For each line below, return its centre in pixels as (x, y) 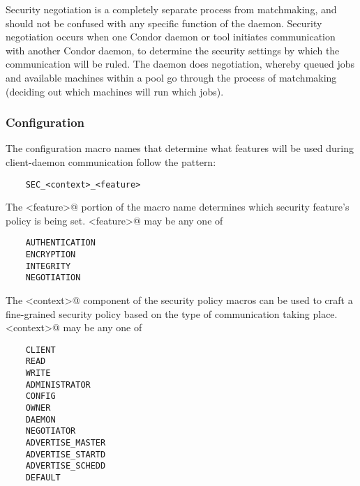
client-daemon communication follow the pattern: (111, 161)
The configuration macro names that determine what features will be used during (180, 148)
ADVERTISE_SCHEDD (66, 466)
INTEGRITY (48, 266)
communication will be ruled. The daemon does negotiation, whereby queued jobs (180, 64)
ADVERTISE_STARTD (66, 454)
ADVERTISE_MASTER (66, 443)
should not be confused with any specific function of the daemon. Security (164, 23)
